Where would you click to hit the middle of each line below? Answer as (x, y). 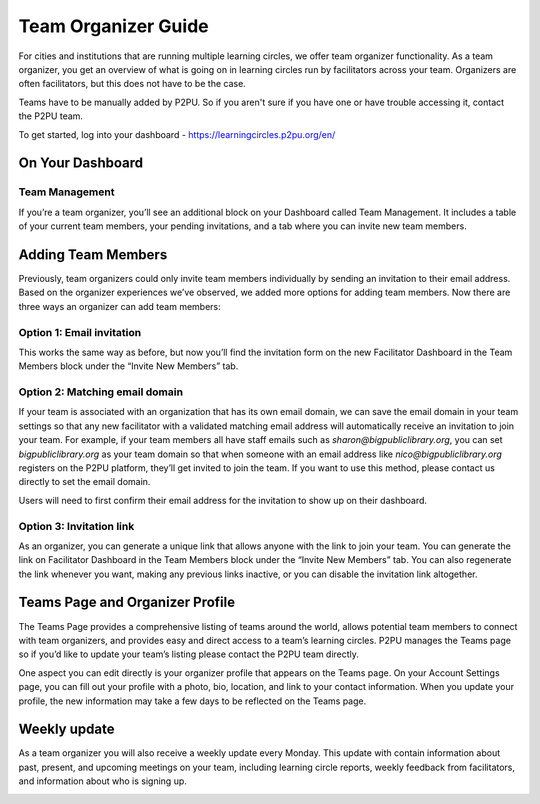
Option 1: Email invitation (80, 332)
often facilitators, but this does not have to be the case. (132, 84)
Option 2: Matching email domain (101, 392)
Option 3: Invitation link (76, 526)
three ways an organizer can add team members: (120, 306)
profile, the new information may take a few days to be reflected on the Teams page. (192, 701)
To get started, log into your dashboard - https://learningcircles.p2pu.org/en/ (177, 134)
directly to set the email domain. (84, 482)
